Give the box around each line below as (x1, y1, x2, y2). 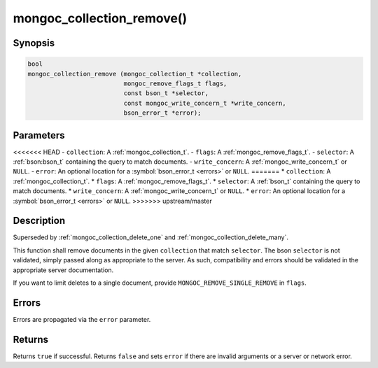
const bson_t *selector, (123, 90, 209, 97)
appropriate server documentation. (13, 266, 114, 274)
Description (13, 215, 66, 227)
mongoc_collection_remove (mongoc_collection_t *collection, (27, 70, 242, 78)
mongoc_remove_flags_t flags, (123, 79, 227, 87)
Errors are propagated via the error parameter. (13, 315, 151, 323)
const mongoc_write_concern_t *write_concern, (123, 99, 286, 107)
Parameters (13, 129, 65, 141)
